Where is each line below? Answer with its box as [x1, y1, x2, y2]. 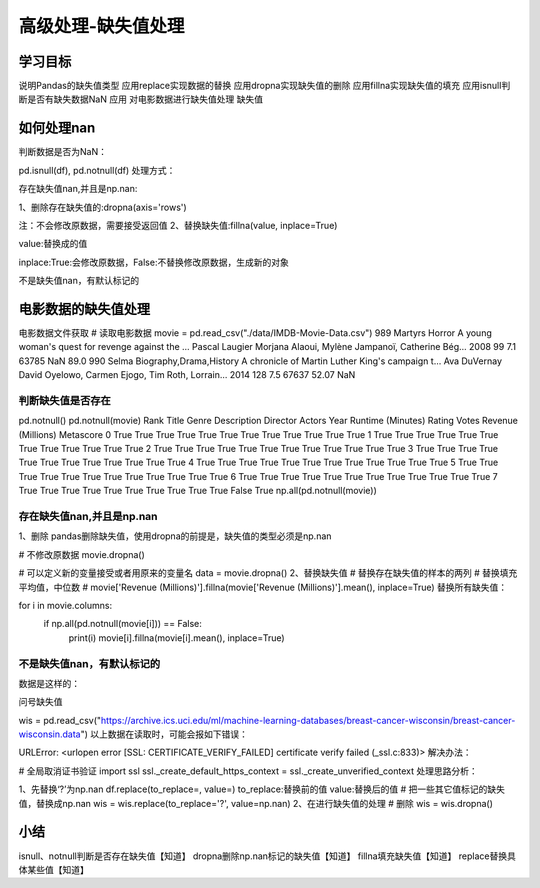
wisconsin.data [18, 728, 81, 740]
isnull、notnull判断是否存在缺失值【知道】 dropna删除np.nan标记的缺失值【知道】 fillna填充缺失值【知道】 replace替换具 [18, 850, 517, 862]
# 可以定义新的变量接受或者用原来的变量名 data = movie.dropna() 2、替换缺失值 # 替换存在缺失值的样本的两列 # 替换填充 [18, 567, 518, 579]
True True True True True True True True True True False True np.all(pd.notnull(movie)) [18, 485, 377, 497]
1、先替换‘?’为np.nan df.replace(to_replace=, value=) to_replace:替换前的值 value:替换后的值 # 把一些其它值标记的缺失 [18, 783, 505, 795]
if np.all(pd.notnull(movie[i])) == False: [43, 618, 202, 630]
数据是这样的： [18, 677, 80, 689]
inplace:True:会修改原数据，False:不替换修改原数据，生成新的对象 [18, 256, 289, 268]
